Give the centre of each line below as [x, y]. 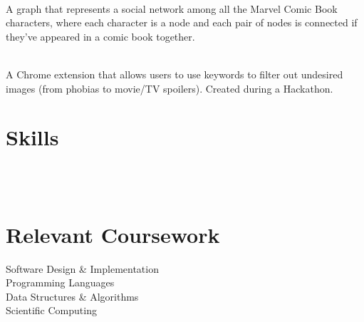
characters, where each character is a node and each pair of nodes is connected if [182, 22]
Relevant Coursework [113, 234]
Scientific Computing [51, 310]
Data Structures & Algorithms [72, 296]
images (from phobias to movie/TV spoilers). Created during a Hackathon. [170, 88]
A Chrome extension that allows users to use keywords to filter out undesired [175, 74]
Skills [32, 137]
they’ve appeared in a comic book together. [100, 36]
